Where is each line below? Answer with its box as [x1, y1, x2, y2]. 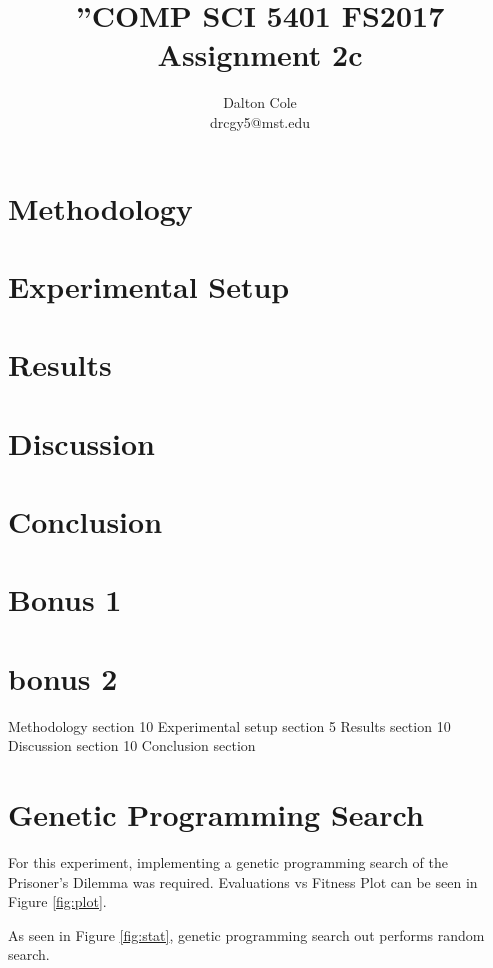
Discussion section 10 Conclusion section [8, 735, 256, 756]
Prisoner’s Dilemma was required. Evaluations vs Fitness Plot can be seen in [8, 871, 478, 892]
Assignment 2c [157, 34, 363, 75]
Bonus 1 [8, 579, 122, 620]
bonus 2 [8, 657, 118, 698]
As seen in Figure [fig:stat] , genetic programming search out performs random [8, 924, 485, 945]
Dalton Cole [223, 92, 297, 113]
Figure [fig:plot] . [8, 891, 107, 912]
